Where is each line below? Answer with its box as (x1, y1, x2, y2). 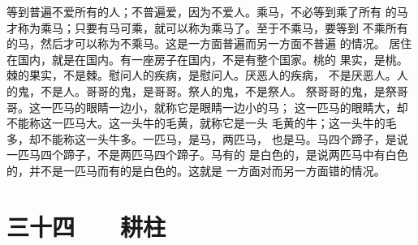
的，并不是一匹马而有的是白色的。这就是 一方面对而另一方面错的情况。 (6, 161, 386, 178)
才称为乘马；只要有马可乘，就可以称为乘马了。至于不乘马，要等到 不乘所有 (6, 19, 408, 36)
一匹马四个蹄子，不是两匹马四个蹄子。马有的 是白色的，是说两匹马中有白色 (6, 146, 408, 163)
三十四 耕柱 (6, 209, 166, 243)
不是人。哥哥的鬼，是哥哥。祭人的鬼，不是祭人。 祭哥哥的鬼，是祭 (40, 82, 397, 99)
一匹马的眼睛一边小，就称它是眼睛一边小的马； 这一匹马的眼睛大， (40, 98, 397, 115)
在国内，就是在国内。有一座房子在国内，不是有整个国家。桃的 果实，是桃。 (6, 50, 408, 67)
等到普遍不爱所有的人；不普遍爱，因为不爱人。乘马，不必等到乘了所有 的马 (6, 3, 408, 19)
